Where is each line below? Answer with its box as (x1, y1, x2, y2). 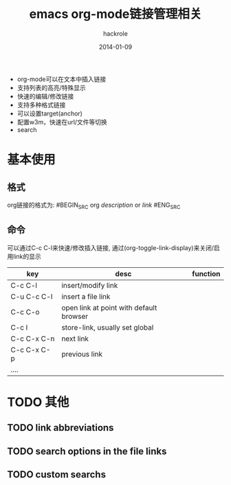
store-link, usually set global (61, 322, 154, 332)
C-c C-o (10, 307, 40, 317)
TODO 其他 (7, 394, 69, 409)
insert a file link (61, 291, 111, 301)
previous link (61, 349, 103, 359)
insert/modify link (61, 280, 118, 290)
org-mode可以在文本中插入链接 (16, 75, 107, 83)
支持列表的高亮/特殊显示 (16, 83, 86, 91)
